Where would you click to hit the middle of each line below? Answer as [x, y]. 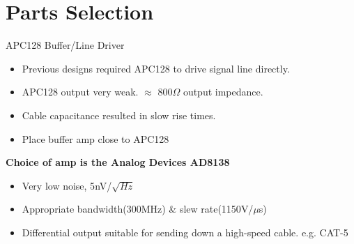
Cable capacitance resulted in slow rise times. [119, 115]
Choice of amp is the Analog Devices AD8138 [118, 162]
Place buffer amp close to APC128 [95, 138]
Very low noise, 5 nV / [67, 185]
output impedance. [223, 92]
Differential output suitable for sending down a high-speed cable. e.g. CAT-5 [185, 232]
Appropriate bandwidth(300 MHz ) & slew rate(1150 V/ [138, 209]
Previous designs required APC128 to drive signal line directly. [156, 68]
